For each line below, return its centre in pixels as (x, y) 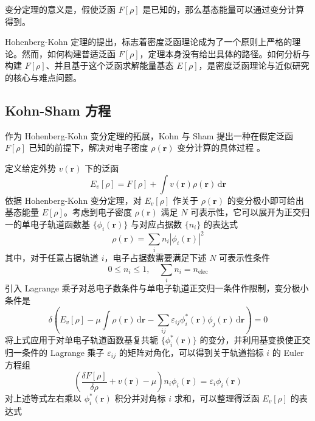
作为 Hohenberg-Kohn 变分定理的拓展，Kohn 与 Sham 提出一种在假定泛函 (149, 135)
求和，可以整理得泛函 (217, 398)
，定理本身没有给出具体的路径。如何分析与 (225, 53)
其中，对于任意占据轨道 (52, 258)
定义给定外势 (30, 168)
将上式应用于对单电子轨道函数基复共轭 (81, 340)
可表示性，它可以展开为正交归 (250, 212)
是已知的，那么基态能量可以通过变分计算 (223, 9)
